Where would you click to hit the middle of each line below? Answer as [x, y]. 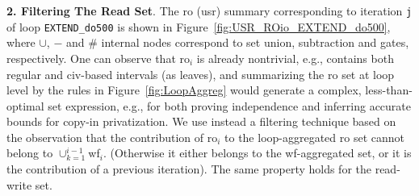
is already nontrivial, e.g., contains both [295, 58]
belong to [30, 153]
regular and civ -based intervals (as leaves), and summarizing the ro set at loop [201, 74]
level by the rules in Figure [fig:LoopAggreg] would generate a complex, [184, 90]
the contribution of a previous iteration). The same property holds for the [189, 169]
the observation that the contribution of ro [112, 137]
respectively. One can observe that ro [98, 58]
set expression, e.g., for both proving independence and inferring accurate [230, 105]
